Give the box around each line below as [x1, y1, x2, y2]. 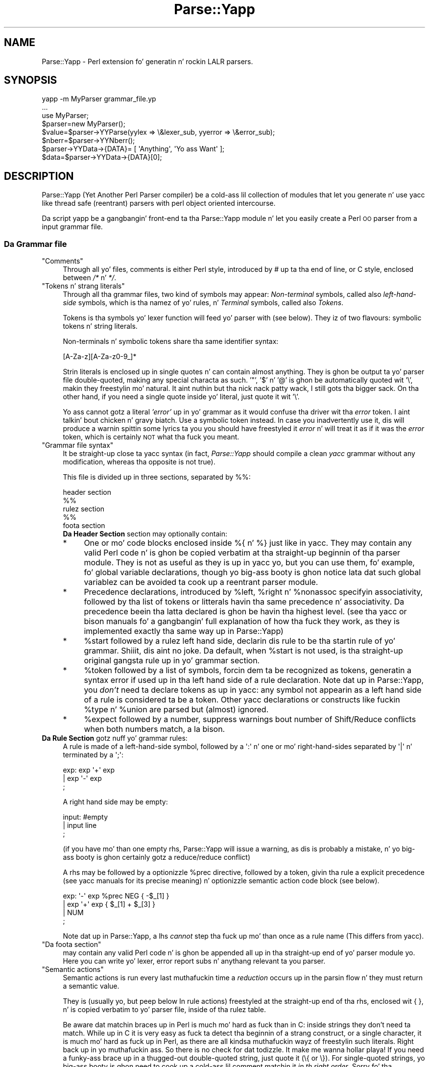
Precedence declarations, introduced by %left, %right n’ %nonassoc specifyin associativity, [84, 587, 423, 597]
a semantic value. [63, 982, 119, 991]
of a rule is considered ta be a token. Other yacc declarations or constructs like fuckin [84, 695, 400, 705]
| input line [63, 821, 97, 830]
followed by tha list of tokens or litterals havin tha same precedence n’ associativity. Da [84, 597, 405, 607]
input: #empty [63, 813, 108, 822]
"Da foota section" [42, 940, 101, 949]
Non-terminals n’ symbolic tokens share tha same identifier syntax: [63, 337, 279, 346]
